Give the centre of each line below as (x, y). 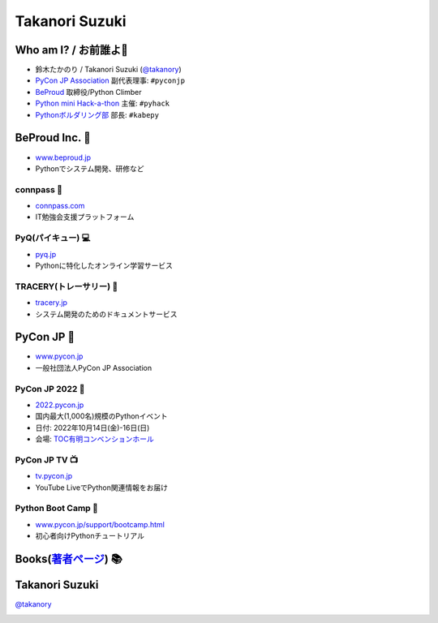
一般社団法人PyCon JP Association (94, 367)
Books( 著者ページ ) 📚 (69, 559)
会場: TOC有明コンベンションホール (94, 439)
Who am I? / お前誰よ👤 (72, 50)
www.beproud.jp (63, 157)
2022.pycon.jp (60, 405)
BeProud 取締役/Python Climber (88, 92)
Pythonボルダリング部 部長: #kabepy (97, 114)
